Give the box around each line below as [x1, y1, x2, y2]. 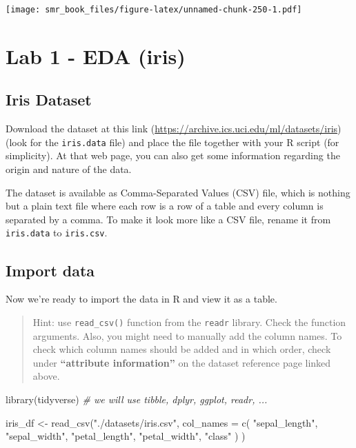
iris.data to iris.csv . [6, 225, 108, 240]
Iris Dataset [6, 89, 92, 110]
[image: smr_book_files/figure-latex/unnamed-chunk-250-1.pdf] [6, 5, 302, 14]
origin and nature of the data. [6, 162, 132, 176]
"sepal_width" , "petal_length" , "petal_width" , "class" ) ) [6, 429, 246, 443]
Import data [6, 259, 95, 281]
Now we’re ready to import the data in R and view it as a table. [6, 292, 277, 306]
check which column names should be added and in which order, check [32, 342, 331, 356]
